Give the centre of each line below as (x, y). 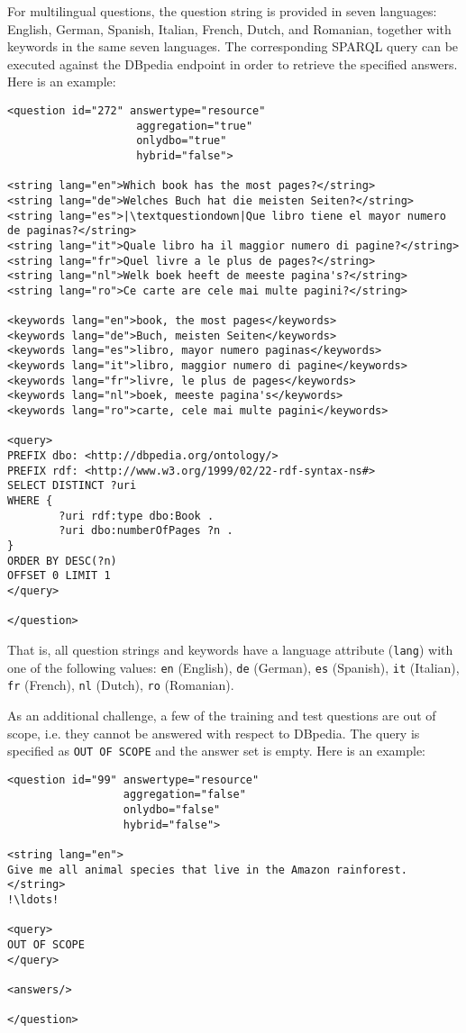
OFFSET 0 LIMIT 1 (59, 576)
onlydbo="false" (172, 810)
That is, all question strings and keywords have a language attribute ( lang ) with (230, 649)
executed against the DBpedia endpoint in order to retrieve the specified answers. (233, 63)
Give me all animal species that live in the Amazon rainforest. (207, 870)
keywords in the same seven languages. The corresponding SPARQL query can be (233, 46)
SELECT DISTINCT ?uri (72, 486)
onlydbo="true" (182, 141)
